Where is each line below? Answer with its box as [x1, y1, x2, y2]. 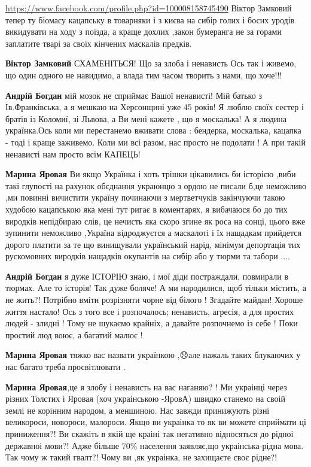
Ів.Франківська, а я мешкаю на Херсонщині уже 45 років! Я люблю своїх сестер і [5, 101, 304, 113]
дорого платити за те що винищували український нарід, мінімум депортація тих [5, 238, 301, 250]
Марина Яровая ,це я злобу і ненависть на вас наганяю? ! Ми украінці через [5, 380, 287, 393]
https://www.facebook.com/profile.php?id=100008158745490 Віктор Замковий [5, 2, 292, 14]
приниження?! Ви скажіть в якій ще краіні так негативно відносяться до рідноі [5, 427, 294, 439]
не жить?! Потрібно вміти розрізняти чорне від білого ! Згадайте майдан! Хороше [5, 293, 303, 306]
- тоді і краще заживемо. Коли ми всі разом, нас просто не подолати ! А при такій [5, 135, 306, 148]
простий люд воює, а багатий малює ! [5, 328, 143, 341]
